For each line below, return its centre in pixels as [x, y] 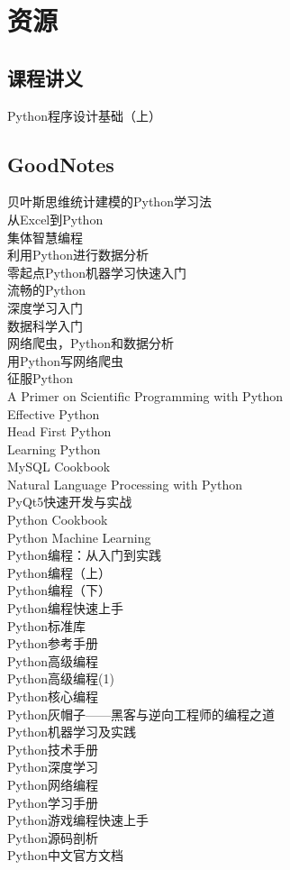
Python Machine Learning [79, 537]
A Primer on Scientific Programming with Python [145, 395]
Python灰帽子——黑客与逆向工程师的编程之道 [141, 714]
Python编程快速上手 [65, 608]
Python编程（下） [59, 590]
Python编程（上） [59, 572]
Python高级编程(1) [61, 678]
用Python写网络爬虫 [65, 360]
